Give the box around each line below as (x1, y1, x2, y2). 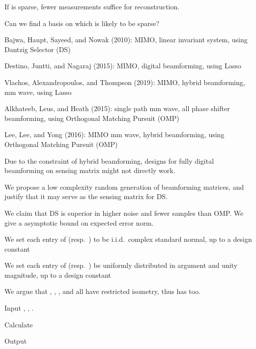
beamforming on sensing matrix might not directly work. (4, 165, 175, 175)
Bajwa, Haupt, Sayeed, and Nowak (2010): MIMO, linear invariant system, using (4, 34, 248, 45)
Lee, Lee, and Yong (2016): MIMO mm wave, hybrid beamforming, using (4, 129, 225, 140)
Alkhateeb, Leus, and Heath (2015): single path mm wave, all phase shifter (4, 103, 230, 114)
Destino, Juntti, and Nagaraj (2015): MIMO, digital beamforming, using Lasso (4, 60, 241, 71)
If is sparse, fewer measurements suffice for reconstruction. (4, 1, 180, 11)
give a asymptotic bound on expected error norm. (4, 217, 154, 228)
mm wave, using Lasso (4, 87, 72, 97)
